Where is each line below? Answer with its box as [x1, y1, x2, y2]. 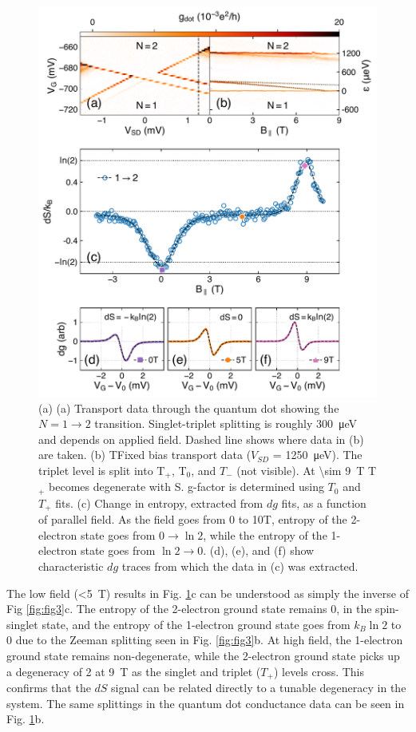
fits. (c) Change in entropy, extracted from [55, 494, 263, 511]
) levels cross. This [273, 663, 365, 679]
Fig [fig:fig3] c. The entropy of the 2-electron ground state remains [6, 600, 327, 617]
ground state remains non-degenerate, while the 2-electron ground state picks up [6, 647, 400, 663]
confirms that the [6, 679, 91, 696]
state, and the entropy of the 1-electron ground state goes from [42, 615, 351, 632]
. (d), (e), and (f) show [203, 542, 315, 559]
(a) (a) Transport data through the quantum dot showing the [38, 399, 339, 416]
